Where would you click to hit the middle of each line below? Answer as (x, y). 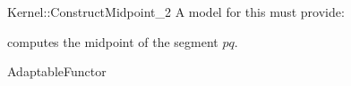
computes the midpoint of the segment (113, 41)
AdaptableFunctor (57, 71)
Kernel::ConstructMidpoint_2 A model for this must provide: (176, 12)
